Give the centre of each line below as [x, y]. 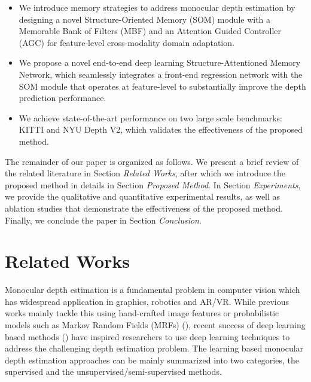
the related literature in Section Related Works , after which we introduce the [145, 173]
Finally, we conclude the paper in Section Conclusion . [103, 220]
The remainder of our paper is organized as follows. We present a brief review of [152, 161]
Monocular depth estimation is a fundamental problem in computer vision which [153, 290]
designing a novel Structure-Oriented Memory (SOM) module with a [145, 19]
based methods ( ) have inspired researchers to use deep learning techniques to [147, 336]
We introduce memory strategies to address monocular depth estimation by [157, 7]
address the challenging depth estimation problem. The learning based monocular [154, 348]
